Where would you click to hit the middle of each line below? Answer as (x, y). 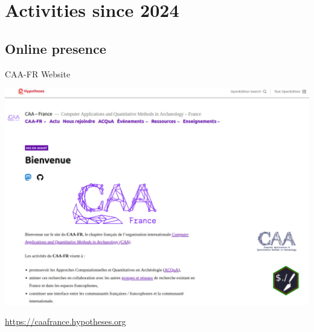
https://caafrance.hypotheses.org (66, 321)
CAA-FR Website (38, 73)
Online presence (56, 48)
